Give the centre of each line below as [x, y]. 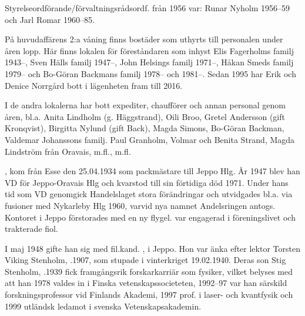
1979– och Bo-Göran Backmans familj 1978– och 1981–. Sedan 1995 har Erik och [150, 73]
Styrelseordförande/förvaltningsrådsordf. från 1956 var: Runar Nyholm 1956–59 [148, 8]
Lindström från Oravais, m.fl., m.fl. [68, 151]
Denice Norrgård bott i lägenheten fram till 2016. [94, 85]
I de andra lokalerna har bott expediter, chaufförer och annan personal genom [145, 105]
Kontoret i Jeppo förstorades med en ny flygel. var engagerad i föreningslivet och [150, 217]
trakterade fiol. [31, 229]
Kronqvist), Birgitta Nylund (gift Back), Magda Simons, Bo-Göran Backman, [145, 128]
